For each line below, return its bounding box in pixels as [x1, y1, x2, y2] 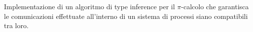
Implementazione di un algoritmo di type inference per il [4, 1, 175, 11]
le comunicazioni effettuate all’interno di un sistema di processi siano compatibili [4, 11, 248, 21]
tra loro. [4, 20, 29, 31]
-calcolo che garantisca [181, 1, 249, 11]
